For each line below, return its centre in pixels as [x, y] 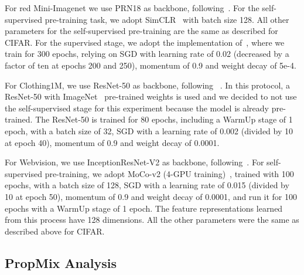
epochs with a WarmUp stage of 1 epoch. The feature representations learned [144, 208]
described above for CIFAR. [55, 231]
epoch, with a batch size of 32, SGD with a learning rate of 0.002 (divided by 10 [149, 130]
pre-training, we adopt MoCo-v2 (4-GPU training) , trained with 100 [169, 173]
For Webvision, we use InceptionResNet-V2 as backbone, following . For [134, 162]
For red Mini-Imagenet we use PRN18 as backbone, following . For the [132, 8]
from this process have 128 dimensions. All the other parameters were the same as [152, 220]
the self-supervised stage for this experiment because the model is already [137, 108]
